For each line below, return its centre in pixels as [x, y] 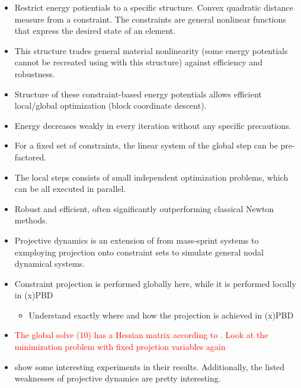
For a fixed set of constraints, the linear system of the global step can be [146, 145]
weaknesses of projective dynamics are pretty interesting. [118, 378]
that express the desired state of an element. [95, 31]
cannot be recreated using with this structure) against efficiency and [138, 62]
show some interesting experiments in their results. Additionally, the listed [150, 366]
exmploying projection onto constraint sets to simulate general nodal [139, 252]
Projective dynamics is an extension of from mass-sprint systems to [137, 240]
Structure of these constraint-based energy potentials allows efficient [138, 94]
